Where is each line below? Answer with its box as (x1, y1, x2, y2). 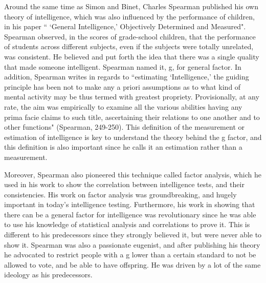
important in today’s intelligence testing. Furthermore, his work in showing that (4, 199, 255, 210)
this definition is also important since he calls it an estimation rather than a (4, 141, 242, 152)
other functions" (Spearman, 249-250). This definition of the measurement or (4, 122, 245, 132)
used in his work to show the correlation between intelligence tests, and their (4, 179, 245, 190)
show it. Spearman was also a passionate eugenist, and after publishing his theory (4, 239, 260, 250)
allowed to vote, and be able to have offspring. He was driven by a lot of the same (4, 259, 261, 270)
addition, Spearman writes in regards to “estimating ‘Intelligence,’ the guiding (4, 71, 249, 82)
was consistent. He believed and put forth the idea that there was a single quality (4, 51, 259, 62)
